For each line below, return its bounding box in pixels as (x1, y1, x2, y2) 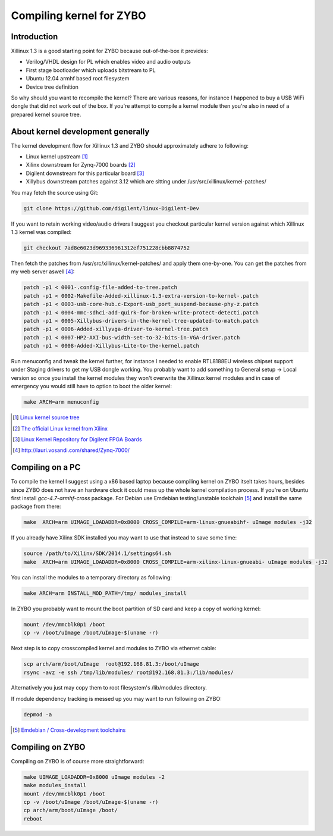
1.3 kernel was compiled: (11, 229, 72, 236)
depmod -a (23, 711, 52, 718)
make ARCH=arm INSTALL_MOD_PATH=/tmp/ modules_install (23, 589, 187, 597)
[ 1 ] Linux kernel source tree (12, 414, 80, 421)
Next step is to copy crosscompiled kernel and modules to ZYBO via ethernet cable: (11, 645, 216, 652)
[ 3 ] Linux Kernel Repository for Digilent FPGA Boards (12, 436, 142, 443)
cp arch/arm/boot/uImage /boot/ (23, 807, 118, 814)
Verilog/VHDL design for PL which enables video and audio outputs (26, 58, 191, 65)
